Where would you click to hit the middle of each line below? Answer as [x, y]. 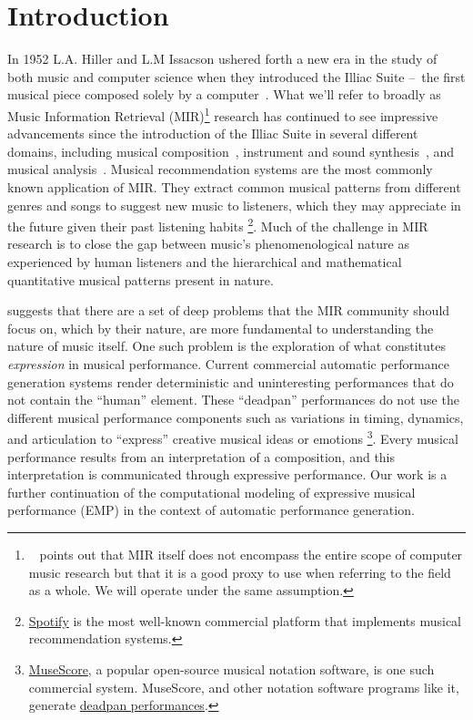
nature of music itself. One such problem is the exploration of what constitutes [227, 346]
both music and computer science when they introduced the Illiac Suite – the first [236, 76]
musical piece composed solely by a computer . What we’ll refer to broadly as [224, 94]
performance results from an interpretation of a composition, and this [201, 456]
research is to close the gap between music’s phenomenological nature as [208, 244]
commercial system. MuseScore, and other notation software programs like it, [244, 687]
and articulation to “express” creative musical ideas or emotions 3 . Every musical [233, 437]
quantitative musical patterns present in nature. [141, 279]
